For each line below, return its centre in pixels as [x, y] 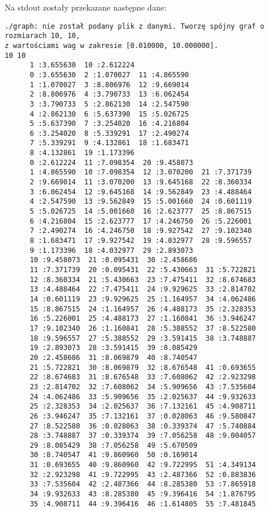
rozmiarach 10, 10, [42, 36]
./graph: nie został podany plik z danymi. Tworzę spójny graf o [134, 26]
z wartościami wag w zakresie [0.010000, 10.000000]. [112, 45]
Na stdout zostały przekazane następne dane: [86, 7]
